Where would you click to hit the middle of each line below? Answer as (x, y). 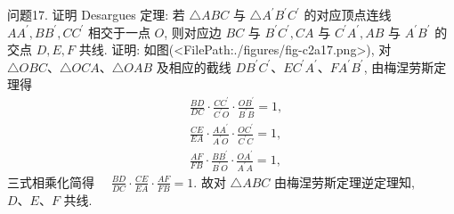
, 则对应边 (193, 32)
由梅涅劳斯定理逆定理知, (344, 181)
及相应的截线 (194, 66)
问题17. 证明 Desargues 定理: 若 (96, 14)
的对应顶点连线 (348, 14)
